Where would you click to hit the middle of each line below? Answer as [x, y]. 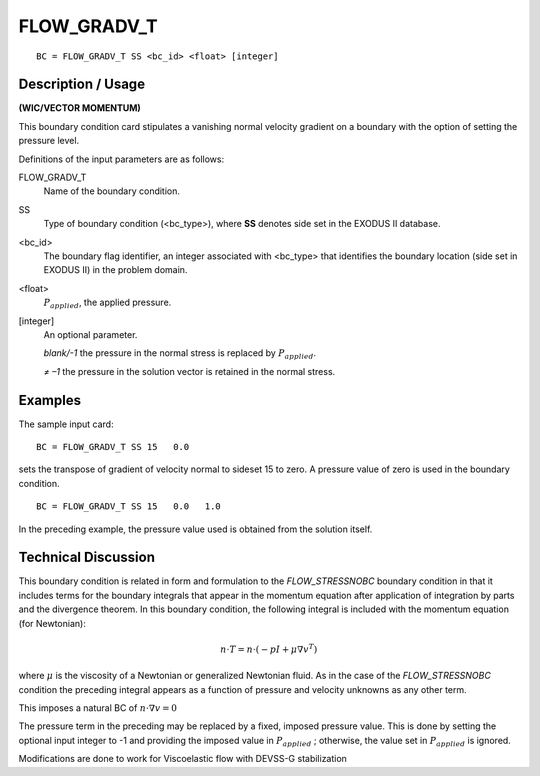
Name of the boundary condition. [111, 191]
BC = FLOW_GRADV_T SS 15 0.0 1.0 [129, 506]
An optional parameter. [90, 334]
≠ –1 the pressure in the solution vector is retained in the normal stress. [189, 371]
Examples [50, 400]
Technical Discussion [86, 557]
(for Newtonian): [52, 623]
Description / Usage [81, 84]
